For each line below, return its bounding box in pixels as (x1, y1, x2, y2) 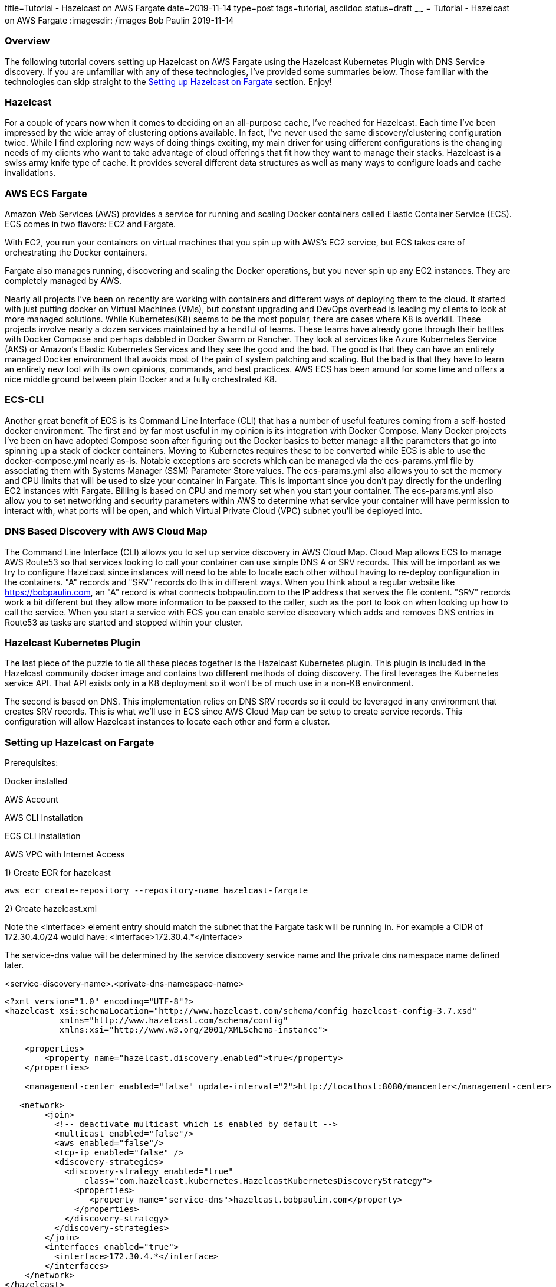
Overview (5, 35, 50, 47)
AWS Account (5, 794, 58, 805)
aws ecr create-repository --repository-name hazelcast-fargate (5, 886, 308, 896)
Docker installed (5, 776, 68, 787)
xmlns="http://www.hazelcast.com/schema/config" (59, 1016, 288, 1026)
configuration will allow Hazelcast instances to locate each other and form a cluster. (5, 716, 330, 727)
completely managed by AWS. (5, 276, 121, 286)
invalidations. (5, 168, 56, 178)
